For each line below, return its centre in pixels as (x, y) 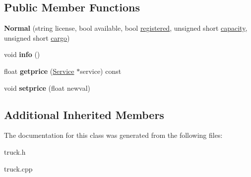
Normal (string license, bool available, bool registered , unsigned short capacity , (126, 28)
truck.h (15, 151)
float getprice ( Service (39, 71)
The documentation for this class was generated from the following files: (113, 135)
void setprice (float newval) (47, 88)
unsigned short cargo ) (37, 37)
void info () (22, 54)
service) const (101, 71)
